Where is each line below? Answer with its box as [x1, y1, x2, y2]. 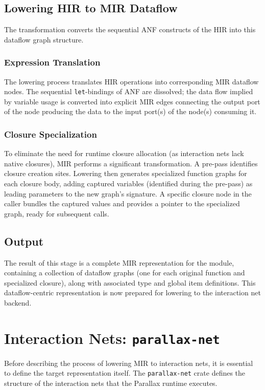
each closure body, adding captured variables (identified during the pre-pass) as [4, 178, 253, 189]
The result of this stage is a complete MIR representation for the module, [4, 257, 234, 268]
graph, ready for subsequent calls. [4, 208, 109, 219]
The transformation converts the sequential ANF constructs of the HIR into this [4, 24, 256, 35]
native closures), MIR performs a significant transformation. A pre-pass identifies [4, 158, 258, 168]
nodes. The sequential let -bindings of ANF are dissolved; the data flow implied [4, 86, 253, 97]
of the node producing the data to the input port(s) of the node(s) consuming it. [4, 106, 257, 117]
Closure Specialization [4, 127, 97, 140]
